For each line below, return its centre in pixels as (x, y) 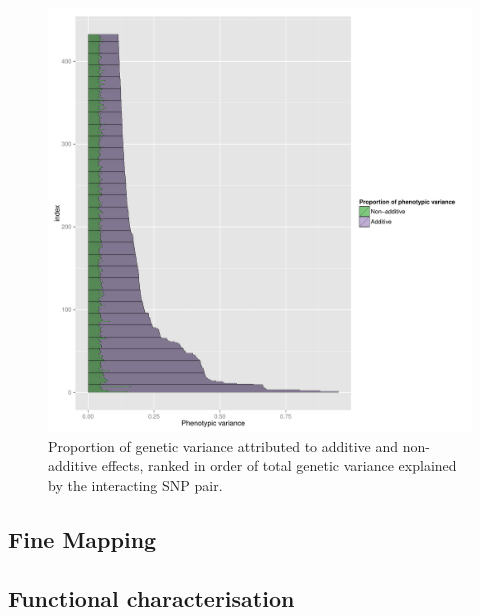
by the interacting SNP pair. (135, 484)
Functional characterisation (151, 597)
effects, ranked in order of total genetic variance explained (279, 465)
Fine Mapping (82, 538)
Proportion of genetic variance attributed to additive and (223, 445)
